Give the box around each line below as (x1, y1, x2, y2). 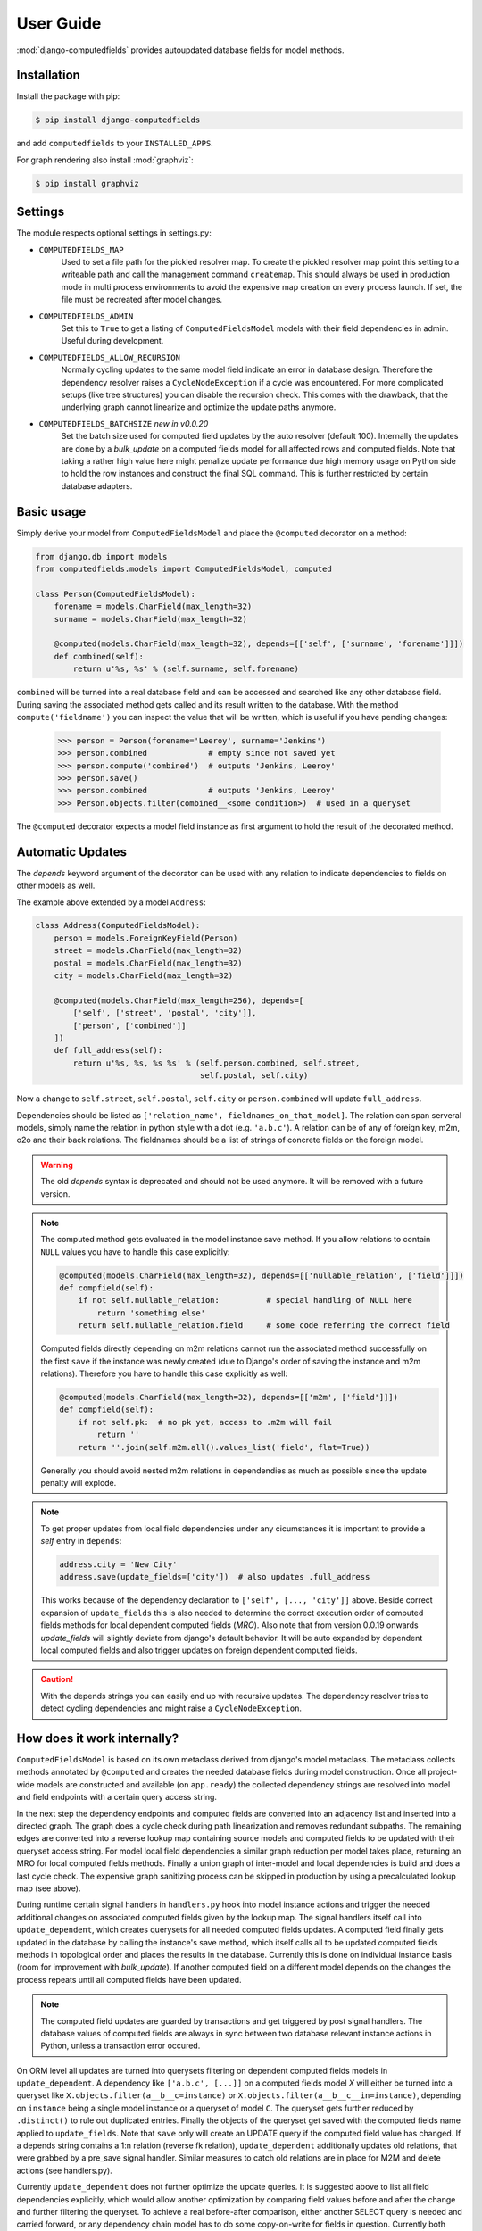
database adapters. (61, 480, 133, 491)
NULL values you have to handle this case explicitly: (40, 1246, 230, 1257)
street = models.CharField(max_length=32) (54, 946, 243, 956)
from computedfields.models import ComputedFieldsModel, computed (35, 564, 332, 574)
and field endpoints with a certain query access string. (16, 1792, 218, 1803)
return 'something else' (96, 1307, 205, 1318)
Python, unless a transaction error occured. (40, 2040, 201, 2052)
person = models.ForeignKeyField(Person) (54, 933, 238, 943)
